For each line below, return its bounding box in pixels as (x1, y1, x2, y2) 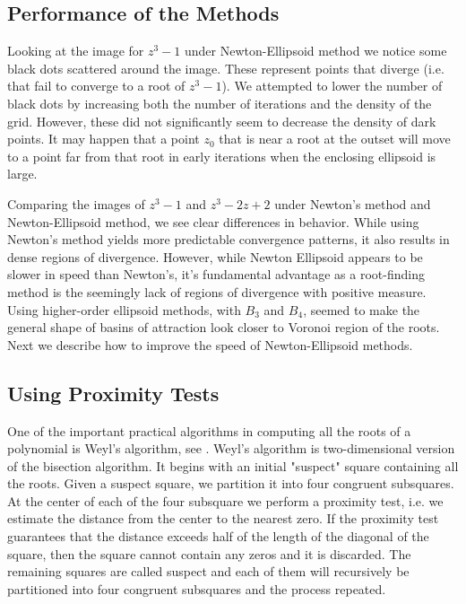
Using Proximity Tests (7, 379, 220, 407)
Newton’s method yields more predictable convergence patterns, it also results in (7, 230, 450, 249)
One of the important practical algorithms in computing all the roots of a (7, 421, 411, 440)
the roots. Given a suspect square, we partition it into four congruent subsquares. (7, 474, 454, 493)
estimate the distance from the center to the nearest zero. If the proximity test (7, 509, 439, 528)
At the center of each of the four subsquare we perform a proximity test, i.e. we (7, 491, 444, 510)
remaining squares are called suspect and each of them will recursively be (7, 562, 410, 581)
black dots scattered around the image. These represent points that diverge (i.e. (7, 58, 444, 77)
